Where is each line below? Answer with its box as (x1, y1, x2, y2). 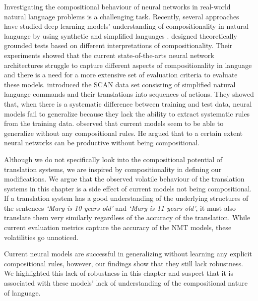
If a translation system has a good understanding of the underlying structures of (4, 193, 249, 203)
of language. (4, 287, 41, 298)
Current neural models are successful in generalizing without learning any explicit (4, 248, 252, 259)
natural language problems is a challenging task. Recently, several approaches (4, 11, 239, 21)
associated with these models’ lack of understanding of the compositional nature (4, 278, 248, 288)
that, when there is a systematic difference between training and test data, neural (4, 98, 252, 109)
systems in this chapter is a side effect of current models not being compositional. (4, 183, 252, 193)
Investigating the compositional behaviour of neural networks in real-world (4, 1, 231, 11)
